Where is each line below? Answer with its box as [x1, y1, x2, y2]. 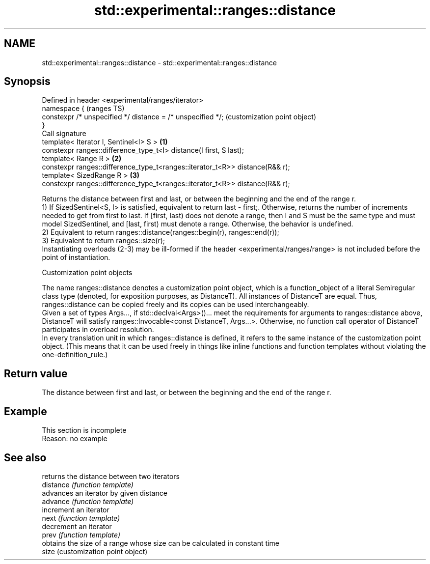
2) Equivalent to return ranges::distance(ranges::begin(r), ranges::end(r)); [42, 228, 279, 237]
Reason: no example [42, 434, 107, 443]
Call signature [42, 129, 86, 138]
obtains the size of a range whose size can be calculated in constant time [42, 538, 279, 547]
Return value [4, 367, 68, 380]
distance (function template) [42, 480, 134, 489]
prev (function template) [42, 530, 121, 539]
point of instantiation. [42, 253, 110, 262]
